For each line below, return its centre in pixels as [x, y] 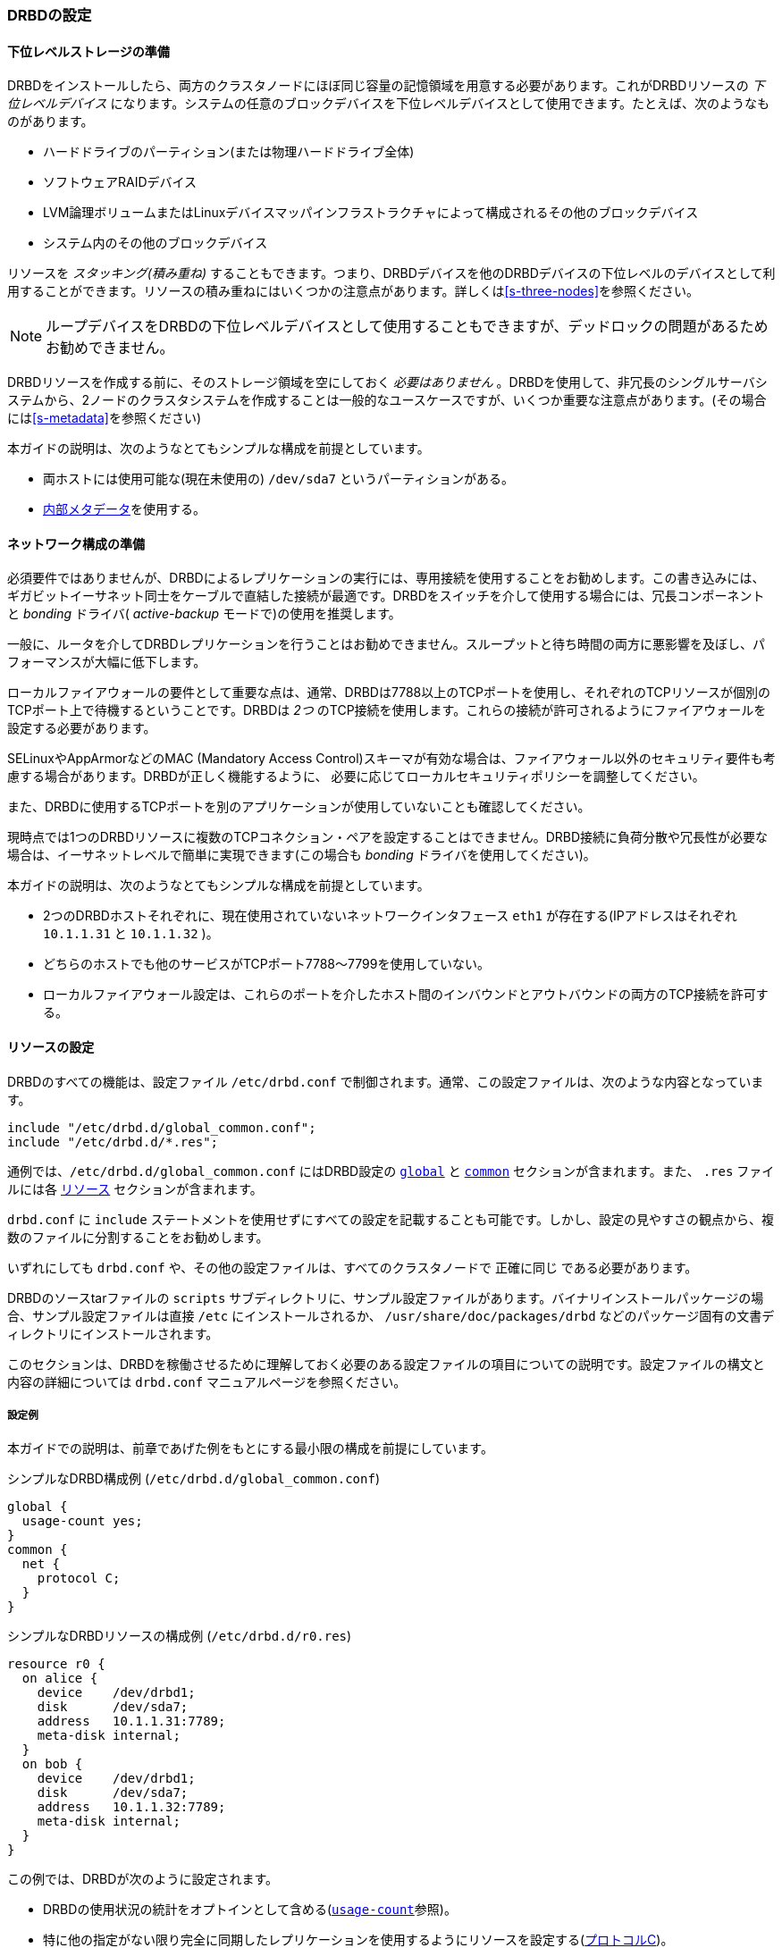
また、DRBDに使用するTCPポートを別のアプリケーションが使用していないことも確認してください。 [299, 807]
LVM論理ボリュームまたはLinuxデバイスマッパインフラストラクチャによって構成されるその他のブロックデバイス [371, 213]
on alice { [60, 1679]
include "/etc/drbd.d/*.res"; [113, 1142]
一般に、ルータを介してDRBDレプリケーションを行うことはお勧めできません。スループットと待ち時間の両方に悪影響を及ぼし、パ [386, 644]
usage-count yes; [82, 1521]
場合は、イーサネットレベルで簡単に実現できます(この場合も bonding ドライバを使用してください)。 [302, 855]
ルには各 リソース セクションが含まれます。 [135, 1188]
